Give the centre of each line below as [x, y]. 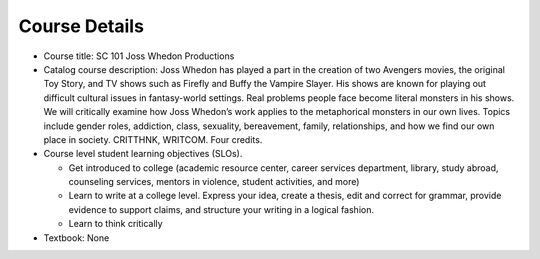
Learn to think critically [116, 224]
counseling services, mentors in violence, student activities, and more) [214, 182]
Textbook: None [76, 237]
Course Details [81, 26]
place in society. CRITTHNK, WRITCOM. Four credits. [153, 139]
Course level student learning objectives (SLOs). [143, 154]
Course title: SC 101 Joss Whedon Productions [139, 56]
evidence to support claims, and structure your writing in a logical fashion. [221, 209]
